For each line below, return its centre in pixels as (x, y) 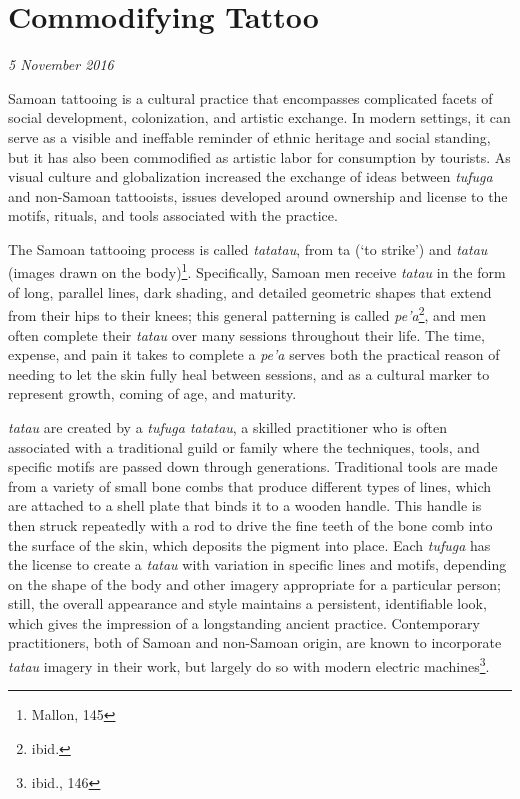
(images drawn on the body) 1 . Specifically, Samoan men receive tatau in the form (257, 271)
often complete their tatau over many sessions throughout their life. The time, (246, 334)
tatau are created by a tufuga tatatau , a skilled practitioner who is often (227, 426)
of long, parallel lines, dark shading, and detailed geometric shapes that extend (250, 291)
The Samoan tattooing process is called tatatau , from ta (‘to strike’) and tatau (248, 248)
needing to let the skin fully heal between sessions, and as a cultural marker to (249, 373)
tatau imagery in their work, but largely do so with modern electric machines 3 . (249, 664)
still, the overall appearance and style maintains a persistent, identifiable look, (247, 603)
